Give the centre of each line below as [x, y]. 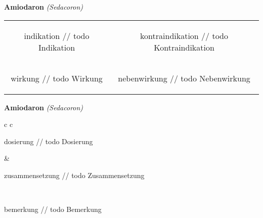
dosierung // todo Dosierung [49, 141]
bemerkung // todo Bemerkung [53, 209]
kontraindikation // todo [184, 35]
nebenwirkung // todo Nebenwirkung [184, 78]
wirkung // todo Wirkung [57, 78]
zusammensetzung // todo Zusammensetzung [74, 175]
